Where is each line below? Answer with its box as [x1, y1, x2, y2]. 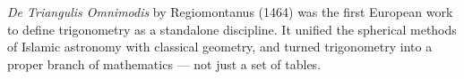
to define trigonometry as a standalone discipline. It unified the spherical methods [7, 20, 457, 38]
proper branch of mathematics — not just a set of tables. [7, 54, 322, 73]
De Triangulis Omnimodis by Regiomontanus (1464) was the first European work [7, 3, 453, 20]
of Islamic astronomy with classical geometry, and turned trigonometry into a [7, 37, 433, 56]
